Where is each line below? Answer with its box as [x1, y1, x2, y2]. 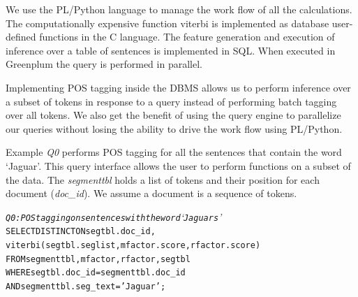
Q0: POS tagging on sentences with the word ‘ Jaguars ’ [6, 209, 222, 224]
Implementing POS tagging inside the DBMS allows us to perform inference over [6, 80, 351, 94]
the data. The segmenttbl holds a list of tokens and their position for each [6, 172, 320, 187]
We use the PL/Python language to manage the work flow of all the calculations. [6, 2, 352, 16]
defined [6, 29, 36, 44]
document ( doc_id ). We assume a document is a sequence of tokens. [6, 186, 297, 201]
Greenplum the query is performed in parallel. [6, 57, 202, 71]
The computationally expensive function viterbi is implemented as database [6, 15, 329, 30]
